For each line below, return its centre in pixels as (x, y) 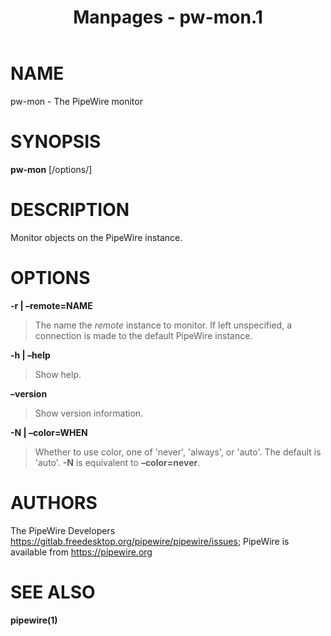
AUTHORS (54, 502)
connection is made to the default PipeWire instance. (143, 335)
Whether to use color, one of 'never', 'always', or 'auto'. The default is (178, 452)
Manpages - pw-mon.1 (168, 17)
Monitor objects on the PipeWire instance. (96, 237)
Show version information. (89, 413)
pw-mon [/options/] (51, 169)
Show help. (58, 374)
